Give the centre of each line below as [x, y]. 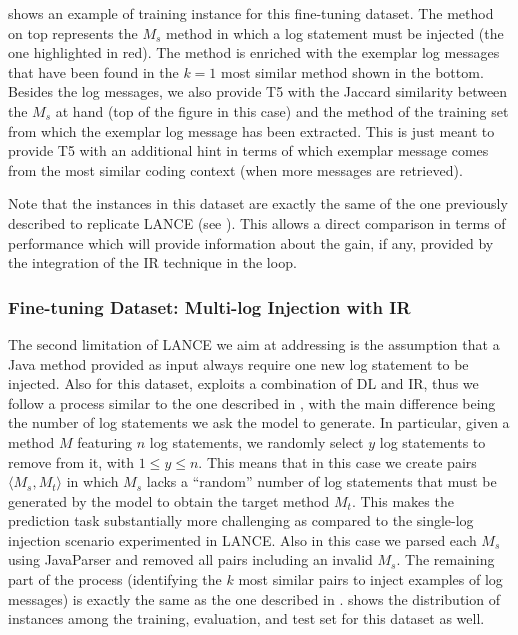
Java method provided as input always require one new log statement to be [238, 363]
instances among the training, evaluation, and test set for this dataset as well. [246, 618]
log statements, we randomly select [256, 441]
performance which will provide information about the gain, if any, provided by [251, 242]
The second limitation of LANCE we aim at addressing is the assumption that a [254, 343]
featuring [105, 441]
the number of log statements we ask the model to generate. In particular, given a [259, 422]
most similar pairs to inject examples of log [370, 579]
